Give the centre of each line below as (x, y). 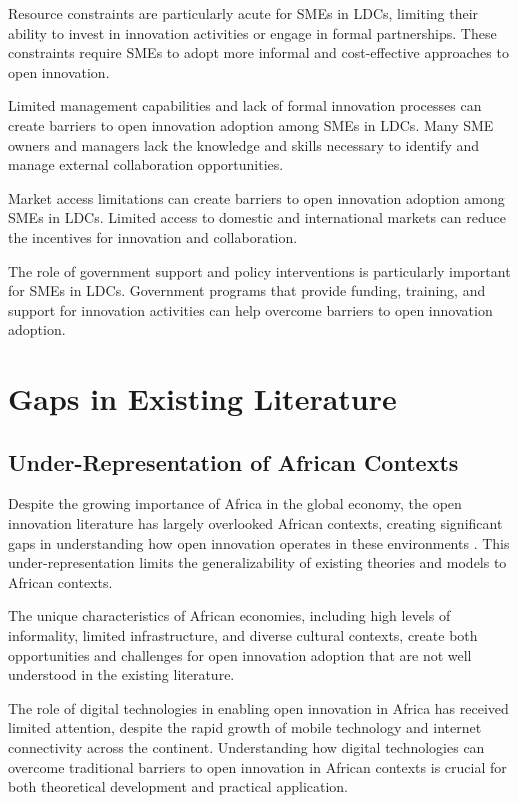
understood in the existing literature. (121, 674)
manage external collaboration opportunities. (146, 164)
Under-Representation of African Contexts (233, 461)
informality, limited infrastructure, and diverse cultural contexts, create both (243, 635)
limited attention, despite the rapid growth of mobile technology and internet (245, 727)
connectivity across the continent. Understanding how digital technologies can (246, 747)
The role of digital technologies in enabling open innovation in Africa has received (258, 707)
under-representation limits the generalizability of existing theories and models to (257, 562)
